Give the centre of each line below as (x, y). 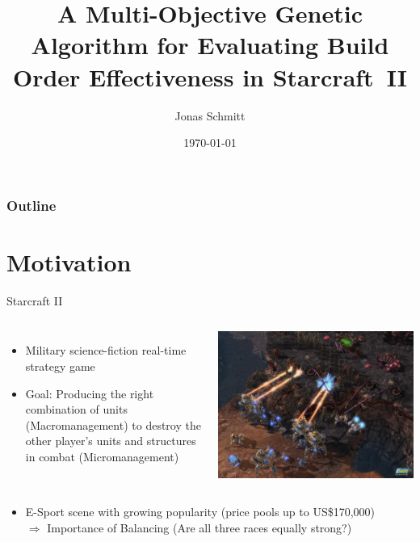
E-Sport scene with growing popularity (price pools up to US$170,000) (200, 512)
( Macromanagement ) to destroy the (113, 424)
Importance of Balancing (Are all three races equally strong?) (199, 527)
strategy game (60, 366)
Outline (31, 205)
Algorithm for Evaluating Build (210, 45)
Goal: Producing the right (90, 393)
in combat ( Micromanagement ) (102, 456)
